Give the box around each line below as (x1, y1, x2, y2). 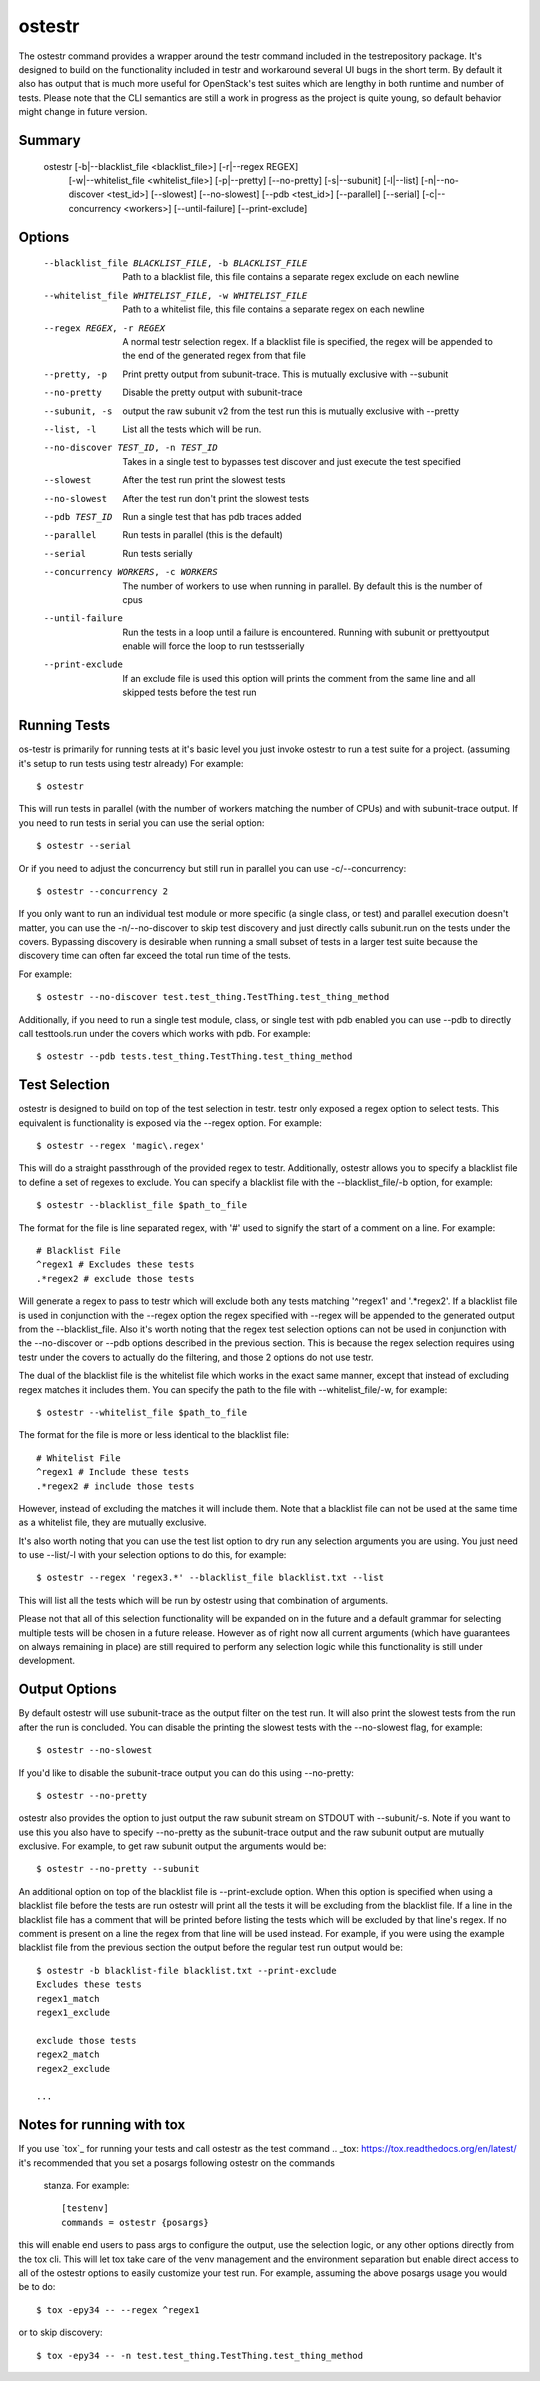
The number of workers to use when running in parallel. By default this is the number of (122, 580, 483, 592)
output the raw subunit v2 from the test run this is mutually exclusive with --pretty (122, 405, 460, 417)
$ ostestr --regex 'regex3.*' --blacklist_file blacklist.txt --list (36, 1572, 385, 1584)
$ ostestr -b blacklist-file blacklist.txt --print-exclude (36, 1965, 337, 1976)
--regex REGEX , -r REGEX (43, 322, 165, 334)
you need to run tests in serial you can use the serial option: (18, 816, 265, 829)
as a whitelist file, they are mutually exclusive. (18, 1516, 207, 1529)
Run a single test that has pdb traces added (122, 510, 302, 522)
